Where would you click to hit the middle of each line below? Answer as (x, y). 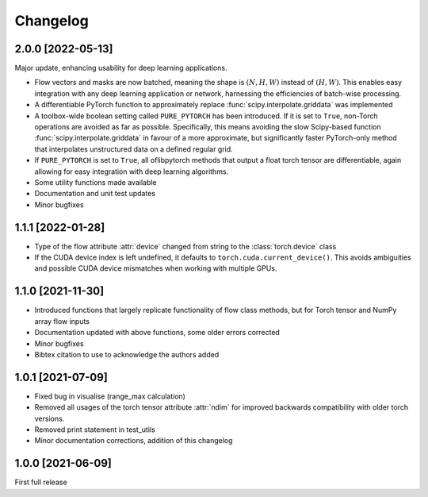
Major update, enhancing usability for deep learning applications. (121, 68)
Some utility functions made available (96, 182)
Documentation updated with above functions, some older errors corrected (157, 333)
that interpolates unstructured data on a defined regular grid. (134, 149)
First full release (41, 482)
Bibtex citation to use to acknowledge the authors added (127, 354)
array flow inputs (62, 321)
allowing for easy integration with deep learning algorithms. (132, 171)
